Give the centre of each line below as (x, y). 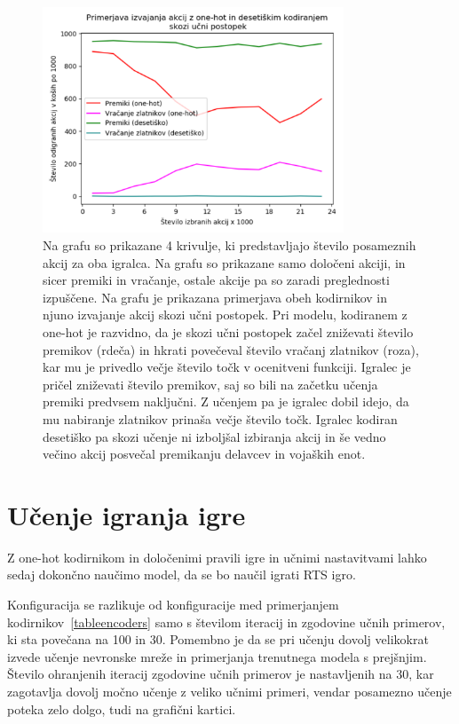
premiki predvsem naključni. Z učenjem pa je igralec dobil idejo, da (226, 401)
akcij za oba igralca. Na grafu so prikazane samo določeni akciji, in (224, 262)
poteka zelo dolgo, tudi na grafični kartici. (122, 708)
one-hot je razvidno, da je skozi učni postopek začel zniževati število (228, 331)
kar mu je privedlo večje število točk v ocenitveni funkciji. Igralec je (227, 367)
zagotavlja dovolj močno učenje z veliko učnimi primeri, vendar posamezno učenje (229, 691)
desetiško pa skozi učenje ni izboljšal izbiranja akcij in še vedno (214, 436)
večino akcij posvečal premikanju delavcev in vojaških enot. (204, 454)
